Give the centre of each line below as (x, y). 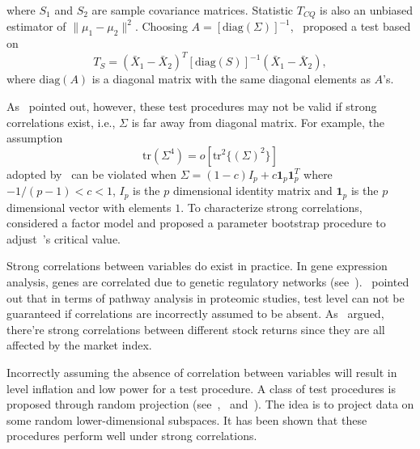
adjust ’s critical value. (64, 238)
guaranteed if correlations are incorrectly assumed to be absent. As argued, (195, 313)
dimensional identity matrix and (252, 191)
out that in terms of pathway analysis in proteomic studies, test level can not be (206, 297)
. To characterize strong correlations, (272, 207)
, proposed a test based (350, 26)
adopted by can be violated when (92, 174)
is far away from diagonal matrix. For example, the (258, 122)
